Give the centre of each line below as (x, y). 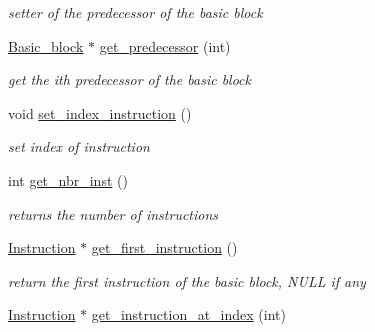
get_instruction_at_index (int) (188, 314)
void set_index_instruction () (100, 112)
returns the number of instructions (113, 213)
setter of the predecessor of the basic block (135, 12)
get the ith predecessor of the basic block (129, 79)
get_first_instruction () (164, 247)
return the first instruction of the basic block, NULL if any (187, 280)
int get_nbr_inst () (68, 179)
